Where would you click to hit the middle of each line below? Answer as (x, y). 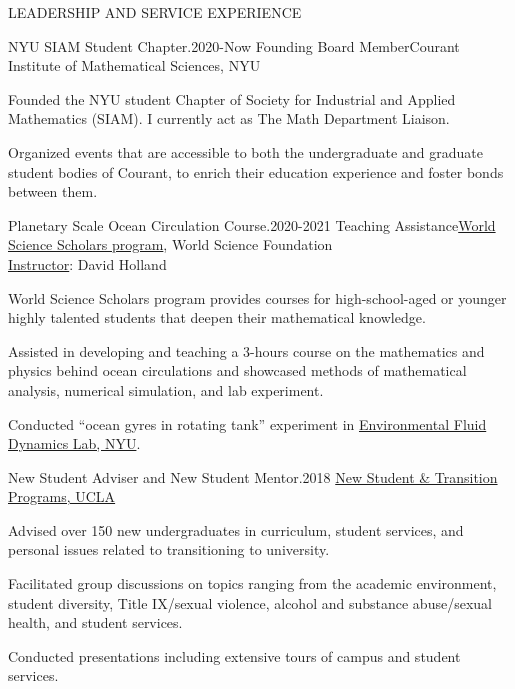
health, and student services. (95, 622)
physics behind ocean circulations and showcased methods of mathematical (237, 370)
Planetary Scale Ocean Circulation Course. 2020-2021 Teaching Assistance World (252, 224)
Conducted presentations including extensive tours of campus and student (234, 655)
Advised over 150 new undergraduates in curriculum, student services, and (236, 529)
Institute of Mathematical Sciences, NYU (134, 65)
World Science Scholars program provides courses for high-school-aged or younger (257, 297)
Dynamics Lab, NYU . (74, 443)
